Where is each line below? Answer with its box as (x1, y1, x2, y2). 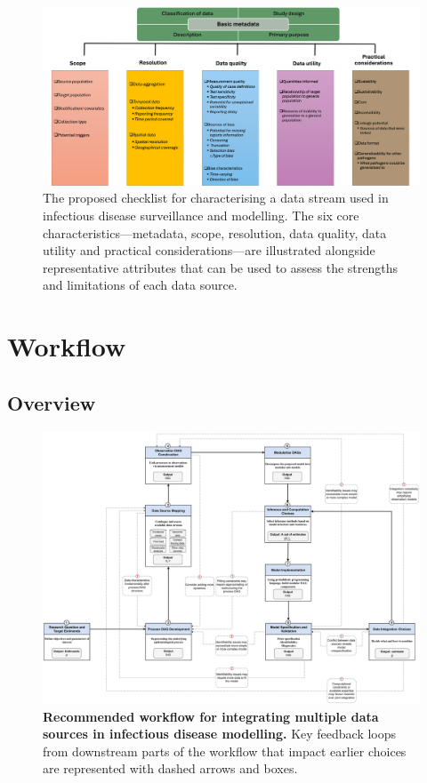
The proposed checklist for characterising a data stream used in (43, 188, 389, 207)
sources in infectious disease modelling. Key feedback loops (43, 724, 397, 743)
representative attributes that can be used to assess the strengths (43, 258, 399, 276)
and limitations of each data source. (43, 276, 238, 294)
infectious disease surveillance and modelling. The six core (43, 206, 359, 224)
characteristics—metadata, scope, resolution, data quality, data (43, 223, 387, 242)
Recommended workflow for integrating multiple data (43, 707, 379, 725)
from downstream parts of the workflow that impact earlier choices (43, 741, 407, 760)
